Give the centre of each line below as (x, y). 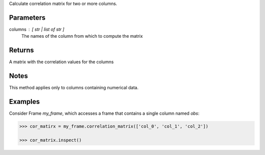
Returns (22, 50)
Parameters (27, 17)
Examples (25, 101)
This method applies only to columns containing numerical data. (74, 88)
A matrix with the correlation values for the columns (61, 62)
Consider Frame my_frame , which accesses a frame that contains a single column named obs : (104, 113)
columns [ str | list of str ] (37, 29)
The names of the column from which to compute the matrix (82, 36)
